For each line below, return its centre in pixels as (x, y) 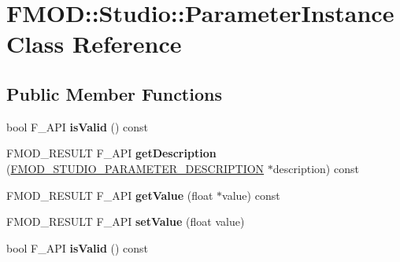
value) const (251, 195)
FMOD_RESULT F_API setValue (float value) (126, 221)
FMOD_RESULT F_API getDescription (111, 153)
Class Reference (94, 44)
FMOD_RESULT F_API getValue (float (110, 195)
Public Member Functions (114, 93)
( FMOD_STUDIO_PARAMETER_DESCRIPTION (135, 168)
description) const (316, 168)
